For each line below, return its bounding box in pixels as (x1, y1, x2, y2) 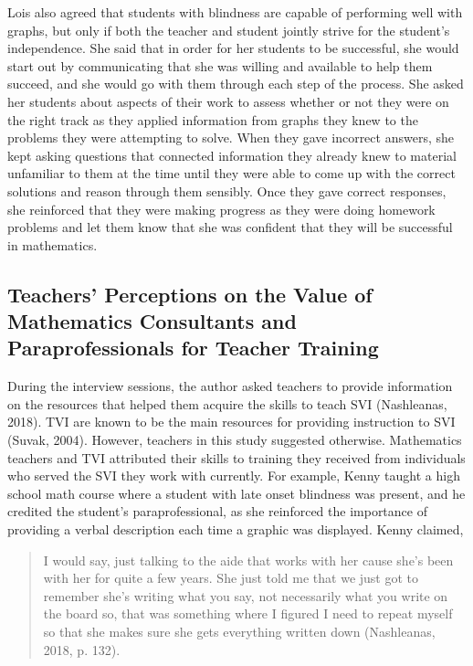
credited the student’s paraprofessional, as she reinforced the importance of (7, 502, 427, 521)
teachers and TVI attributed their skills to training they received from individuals (7, 448, 466, 467)
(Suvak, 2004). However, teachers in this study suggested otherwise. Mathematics (7, 430, 462, 449)
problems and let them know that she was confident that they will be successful (7, 217, 453, 237)
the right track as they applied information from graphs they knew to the (7, 110, 418, 129)
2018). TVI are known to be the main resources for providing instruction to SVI (7, 412, 456, 431)
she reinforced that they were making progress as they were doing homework (7, 199, 436, 218)
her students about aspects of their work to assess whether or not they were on (7, 91, 449, 111)
